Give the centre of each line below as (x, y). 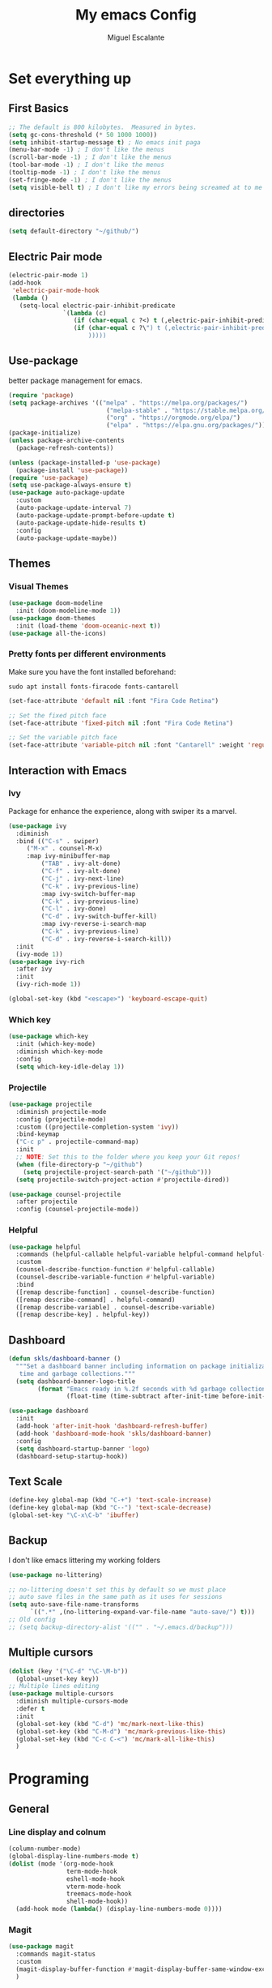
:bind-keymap (38, 1134)
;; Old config (32, 1620)
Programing (49, 1779)
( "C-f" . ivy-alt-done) (81, 872)
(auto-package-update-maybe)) (66, 538)
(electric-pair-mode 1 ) (49, 276)
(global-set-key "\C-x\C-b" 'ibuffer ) (74, 1515)
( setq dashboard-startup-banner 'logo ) (83, 1449)
